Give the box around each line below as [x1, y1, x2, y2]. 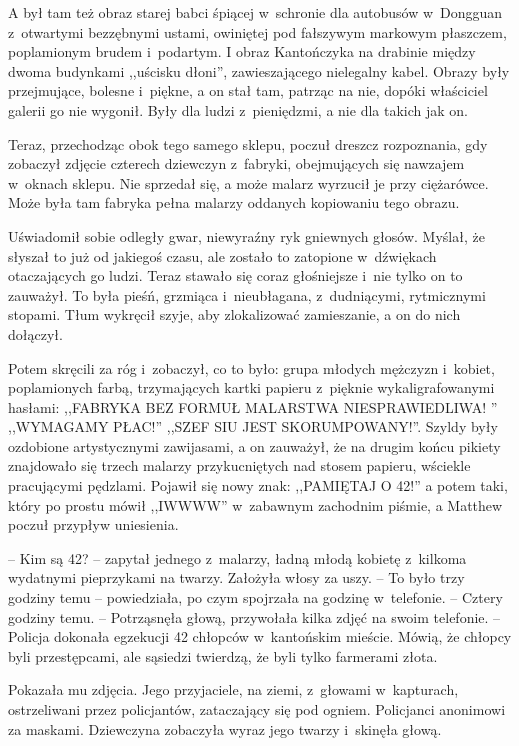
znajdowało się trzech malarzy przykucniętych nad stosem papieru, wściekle [8, 455, 471, 476]
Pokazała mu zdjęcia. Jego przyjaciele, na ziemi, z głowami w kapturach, [8, 679, 459, 700]
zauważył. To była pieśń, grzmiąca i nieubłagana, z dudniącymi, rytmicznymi [8, 284, 486, 305]
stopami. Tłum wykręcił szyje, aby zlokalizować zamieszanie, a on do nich [8, 304, 461, 325]
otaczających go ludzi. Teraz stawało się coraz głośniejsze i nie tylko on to [8, 265, 463, 286]
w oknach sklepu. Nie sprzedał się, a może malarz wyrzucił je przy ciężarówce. [8, 172, 489, 193]
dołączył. [8, 323, 63, 344]
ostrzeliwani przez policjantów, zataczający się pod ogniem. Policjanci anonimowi [8, 699, 506, 719]
